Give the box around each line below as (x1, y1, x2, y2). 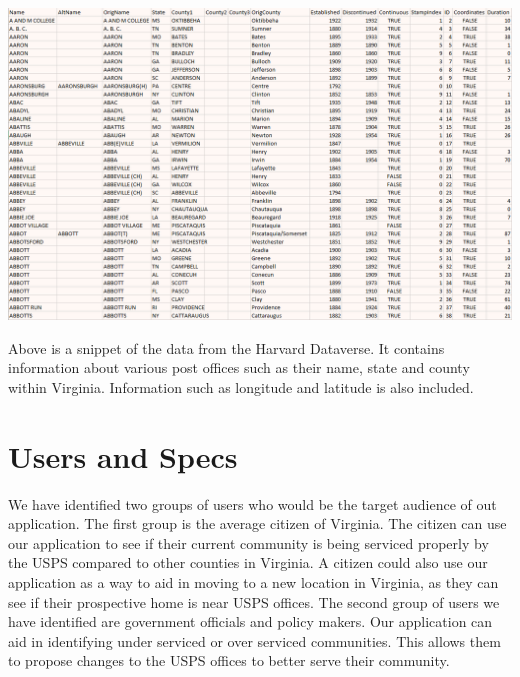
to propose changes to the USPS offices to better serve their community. (8, 650, 450, 671)
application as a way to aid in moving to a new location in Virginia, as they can (8, 571, 499, 592)
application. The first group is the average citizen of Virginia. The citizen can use (8, 513, 507, 534)
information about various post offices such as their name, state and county (8, 357, 470, 378)
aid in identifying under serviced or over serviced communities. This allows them (8, 630, 501, 651)
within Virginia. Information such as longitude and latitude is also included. (8, 376, 474, 397)
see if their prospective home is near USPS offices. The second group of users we (8, 591, 500, 612)
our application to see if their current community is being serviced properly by (8, 532, 489, 553)
